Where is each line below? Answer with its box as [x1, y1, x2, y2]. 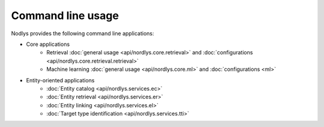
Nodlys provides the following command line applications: [11, 30, 154, 37]
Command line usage [11, 9, 119, 22]
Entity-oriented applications [26, 76, 95, 83]
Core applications [26, 41, 70, 48]
